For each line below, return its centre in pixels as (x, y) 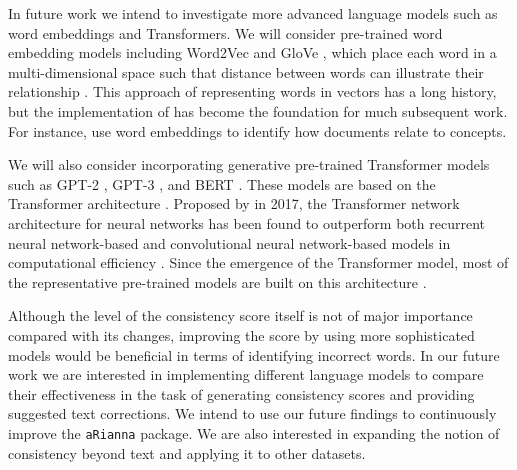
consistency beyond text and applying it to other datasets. (187, 452)
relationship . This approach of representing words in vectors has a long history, (252, 91)
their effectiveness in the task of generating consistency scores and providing (241, 393)
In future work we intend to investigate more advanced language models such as (253, 13)
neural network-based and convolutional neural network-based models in (229, 242)
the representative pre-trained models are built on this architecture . (217, 281)
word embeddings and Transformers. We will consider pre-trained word (225, 32)
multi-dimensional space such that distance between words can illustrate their (246, 71)
